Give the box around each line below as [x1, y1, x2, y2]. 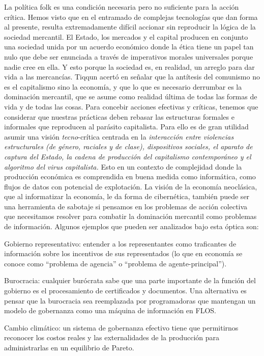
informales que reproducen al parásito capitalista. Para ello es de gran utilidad [4, 121, 249, 132]
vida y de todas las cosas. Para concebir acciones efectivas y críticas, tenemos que [4, 101, 258, 112]
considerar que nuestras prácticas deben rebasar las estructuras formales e [4, 111, 234, 122]
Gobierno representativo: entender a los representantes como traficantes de [4, 238, 237, 249]
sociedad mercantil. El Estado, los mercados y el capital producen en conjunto [4, 31, 248, 42]
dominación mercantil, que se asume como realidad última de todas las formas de [4, 91, 257, 102]
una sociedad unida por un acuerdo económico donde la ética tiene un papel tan [4, 41, 254, 52]
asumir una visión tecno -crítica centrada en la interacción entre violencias [4, 131, 234, 142]
